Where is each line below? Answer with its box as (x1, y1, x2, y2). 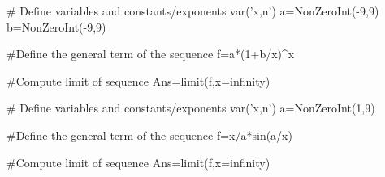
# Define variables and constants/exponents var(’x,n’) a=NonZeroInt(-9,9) (6, 2, 379, 19)
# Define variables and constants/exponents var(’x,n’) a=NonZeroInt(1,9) (6, 99, 375, 116)
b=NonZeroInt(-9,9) (6, 18, 106, 35)
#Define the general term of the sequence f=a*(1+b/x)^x (6, 45, 295, 62)
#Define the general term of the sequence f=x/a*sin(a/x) (6, 126, 292, 143)
